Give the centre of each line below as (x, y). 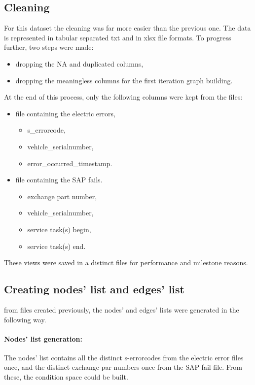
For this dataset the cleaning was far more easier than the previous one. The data (127, 28)
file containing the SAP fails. (59, 180)
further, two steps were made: (49, 47)
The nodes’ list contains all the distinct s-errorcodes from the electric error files (124, 357)
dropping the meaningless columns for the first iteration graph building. (124, 80)
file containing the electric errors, (65, 113)
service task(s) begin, (59, 229)
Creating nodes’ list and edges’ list (94, 289)
